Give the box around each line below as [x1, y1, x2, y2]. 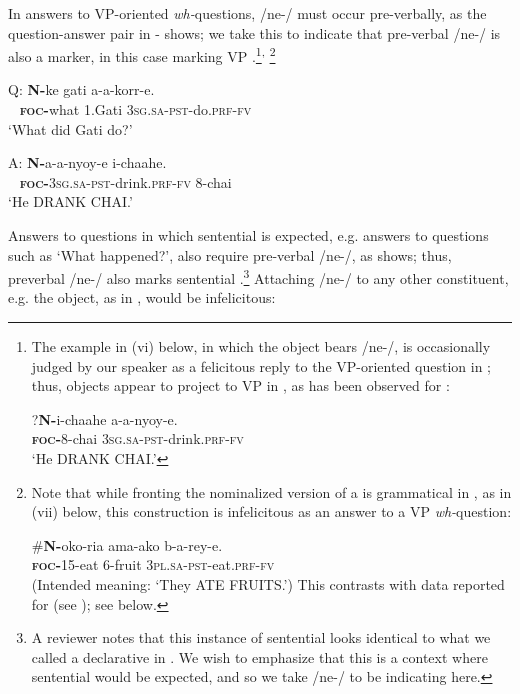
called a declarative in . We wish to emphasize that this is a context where [31, 646, 488, 667]
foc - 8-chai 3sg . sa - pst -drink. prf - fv [31, 428, 244, 449]
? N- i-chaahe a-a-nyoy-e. [31, 408, 178, 429]
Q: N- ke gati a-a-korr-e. [8, 79, 155, 100]
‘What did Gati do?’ [8, 118, 133, 139]
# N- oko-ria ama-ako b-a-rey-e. [31, 534, 223, 555]
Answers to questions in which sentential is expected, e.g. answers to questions [8, 225, 489, 245]
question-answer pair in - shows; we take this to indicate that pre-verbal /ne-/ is [8, 22, 501, 43]
